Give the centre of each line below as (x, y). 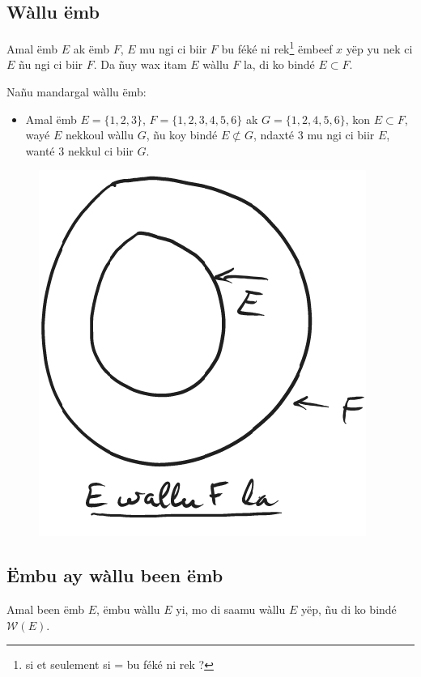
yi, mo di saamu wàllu (231, 609)
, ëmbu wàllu (128, 609)
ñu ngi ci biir (51, 64)
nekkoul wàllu (100, 135)
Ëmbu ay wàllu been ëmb (115, 575)
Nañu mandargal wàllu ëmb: (77, 92)
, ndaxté (274, 135)
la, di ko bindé (279, 64)
